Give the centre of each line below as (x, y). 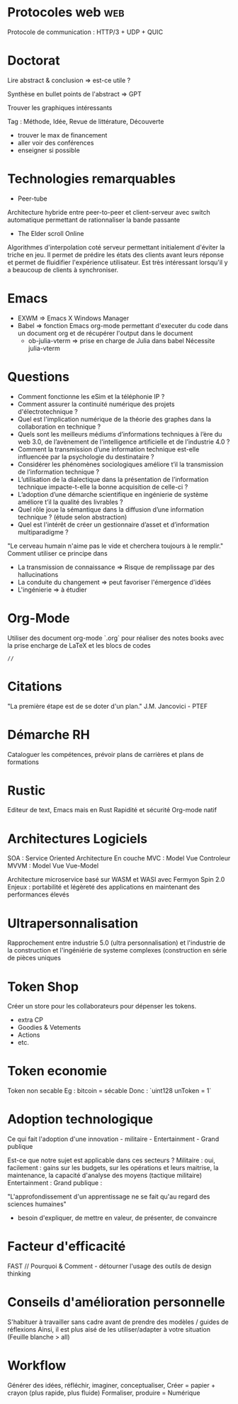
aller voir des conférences (56, 142)
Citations (35, 686)
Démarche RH (49, 735)
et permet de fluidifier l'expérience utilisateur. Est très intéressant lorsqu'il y (118, 262)
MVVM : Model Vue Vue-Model (53, 866)
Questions (38, 377)
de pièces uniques (34, 958)
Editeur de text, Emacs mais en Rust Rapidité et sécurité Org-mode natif (112, 810)
